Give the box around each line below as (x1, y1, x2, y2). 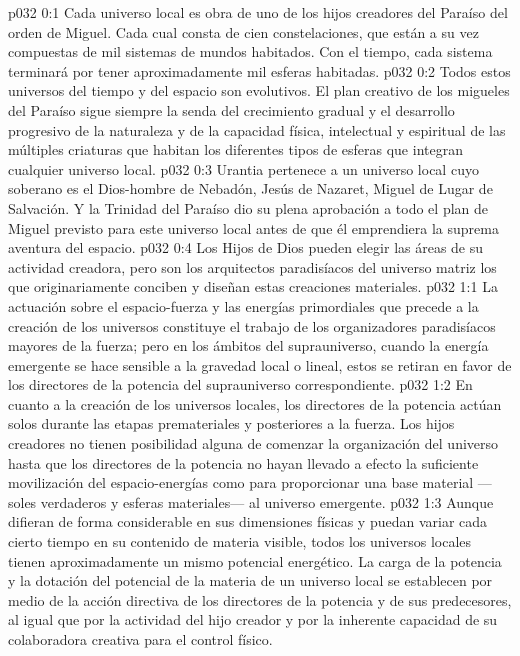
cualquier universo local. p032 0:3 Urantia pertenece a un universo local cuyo (8, 158, 479, 179)
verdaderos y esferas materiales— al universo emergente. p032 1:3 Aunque (40, 491, 494, 512)
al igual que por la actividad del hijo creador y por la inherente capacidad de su (8, 609, 498, 630)
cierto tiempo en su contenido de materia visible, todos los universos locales (8, 531, 472, 552)
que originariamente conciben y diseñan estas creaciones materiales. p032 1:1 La (8, 276, 498, 297)
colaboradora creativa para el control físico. (8, 629, 273, 649)
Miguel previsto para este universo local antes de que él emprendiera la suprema (8, 217, 499, 238)
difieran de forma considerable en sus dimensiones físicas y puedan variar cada (8, 511, 488, 532)
